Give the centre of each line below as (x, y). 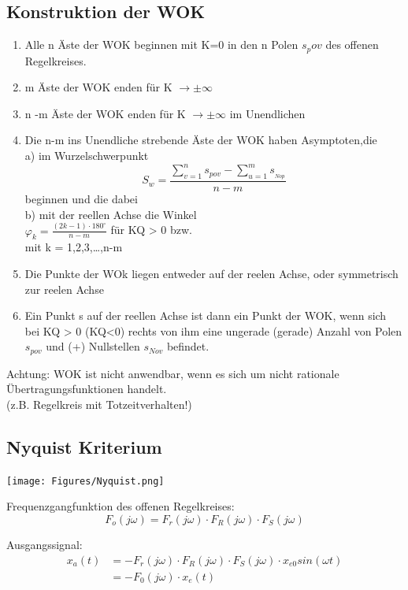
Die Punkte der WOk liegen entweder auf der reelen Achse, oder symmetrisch (211, 273)
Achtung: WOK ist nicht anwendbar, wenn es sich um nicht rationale (173, 373)
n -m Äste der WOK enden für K (105, 113)
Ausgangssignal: (45, 544)
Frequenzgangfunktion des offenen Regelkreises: (121, 506)
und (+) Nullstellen (93, 346)
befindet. (188, 346)
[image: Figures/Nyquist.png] (85, 481)
